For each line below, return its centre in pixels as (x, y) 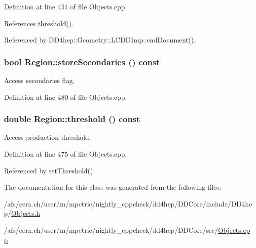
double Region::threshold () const (72, 119)
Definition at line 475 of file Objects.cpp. (66, 154)
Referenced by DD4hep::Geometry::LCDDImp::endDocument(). (100, 40)
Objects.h (26, 213)
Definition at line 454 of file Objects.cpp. (66, 6)
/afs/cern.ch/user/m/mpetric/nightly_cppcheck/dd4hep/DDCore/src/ (111, 229)
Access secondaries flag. (39, 80)
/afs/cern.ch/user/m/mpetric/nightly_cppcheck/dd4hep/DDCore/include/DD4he (128, 203)
